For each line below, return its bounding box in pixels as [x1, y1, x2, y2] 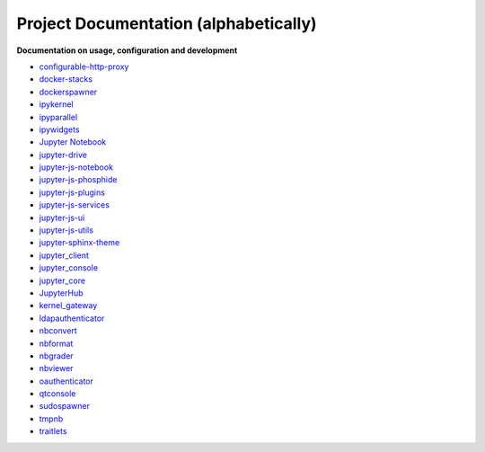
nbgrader [39, 350, 74, 361]
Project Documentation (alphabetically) [16, 13, 318, 33]
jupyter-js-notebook [39, 162, 114, 173]
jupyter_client [39, 250, 90, 261]
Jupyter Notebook [39, 137, 107, 147]
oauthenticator [39, 376, 94, 386]
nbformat [39, 338, 74, 349]
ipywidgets [39, 124, 80, 135]
